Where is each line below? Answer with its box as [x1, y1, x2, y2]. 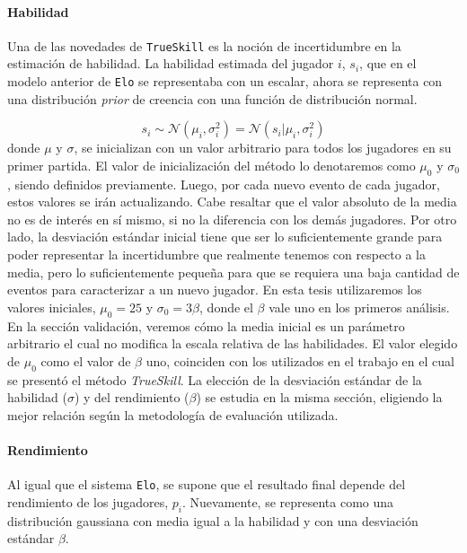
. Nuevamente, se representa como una [182, 492, 394, 511]
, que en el [359, 54, 417, 73]
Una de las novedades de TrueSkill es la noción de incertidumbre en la [7, 36, 401, 55]
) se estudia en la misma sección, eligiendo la [196, 388, 443, 407]
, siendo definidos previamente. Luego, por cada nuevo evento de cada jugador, [7, 174, 440, 193]
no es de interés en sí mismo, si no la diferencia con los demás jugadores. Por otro [7, 209, 457, 228]
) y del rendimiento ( [74, 388, 189, 407]
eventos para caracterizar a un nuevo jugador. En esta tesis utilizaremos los [7, 280, 422, 299]
